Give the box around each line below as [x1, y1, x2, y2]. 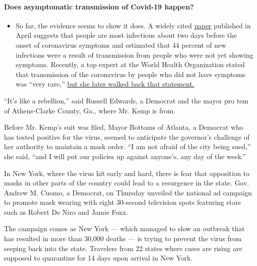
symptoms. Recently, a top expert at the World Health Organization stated [15, 59, 245, 70]
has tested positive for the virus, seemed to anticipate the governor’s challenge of [4, 131, 250, 142]
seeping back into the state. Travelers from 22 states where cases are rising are [4, 243, 242, 253]
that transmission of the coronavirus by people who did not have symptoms [15, 69, 246, 79]
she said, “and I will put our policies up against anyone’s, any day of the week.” [4, 151, 246, 161]
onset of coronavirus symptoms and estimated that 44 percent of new [15, 39, 226, 50]
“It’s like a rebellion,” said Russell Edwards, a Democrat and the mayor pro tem [4, 95, 249, 105]
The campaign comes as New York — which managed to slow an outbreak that [4, 223, 245, 234]
